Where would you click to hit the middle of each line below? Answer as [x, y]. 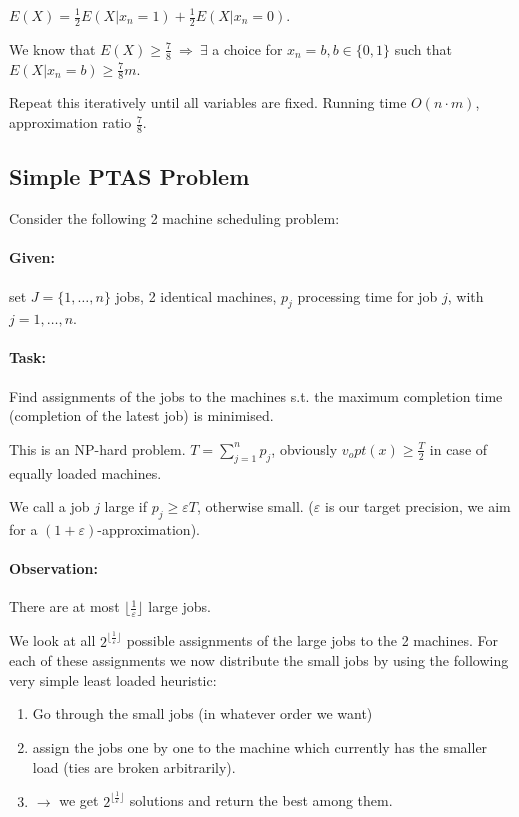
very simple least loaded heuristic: [113, 679]
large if [126, 506]
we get [79, 800]
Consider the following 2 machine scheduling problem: [174, 218]
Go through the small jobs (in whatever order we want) [202, 713]
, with [465, 295]
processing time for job [367, 295]
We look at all [52, 640]
